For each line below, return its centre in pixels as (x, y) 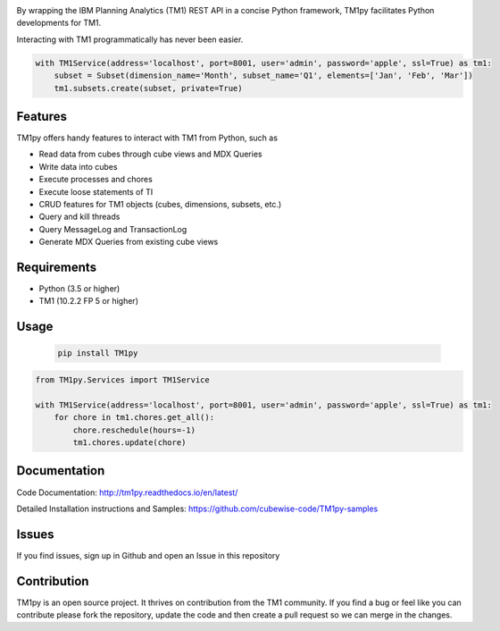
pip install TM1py (98, 353)
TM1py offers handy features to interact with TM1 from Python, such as (147, 138)
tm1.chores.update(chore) (129, 442)
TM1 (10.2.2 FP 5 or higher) (88, 301)
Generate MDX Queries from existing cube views (129, 242)
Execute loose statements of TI (96, 191)
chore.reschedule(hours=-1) (134, 430)
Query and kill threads (79, 217)
